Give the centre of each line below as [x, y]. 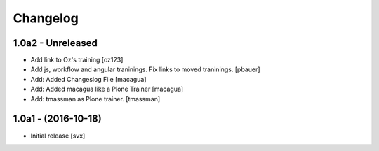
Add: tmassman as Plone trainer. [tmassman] [95, 99]
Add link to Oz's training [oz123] [77, 60]
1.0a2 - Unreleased [55, 43]
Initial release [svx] [58, 136]
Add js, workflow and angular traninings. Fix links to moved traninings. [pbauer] [145, 69]
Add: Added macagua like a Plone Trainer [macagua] [107, 89]
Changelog [46, 18]
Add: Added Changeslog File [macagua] [88, 79]
